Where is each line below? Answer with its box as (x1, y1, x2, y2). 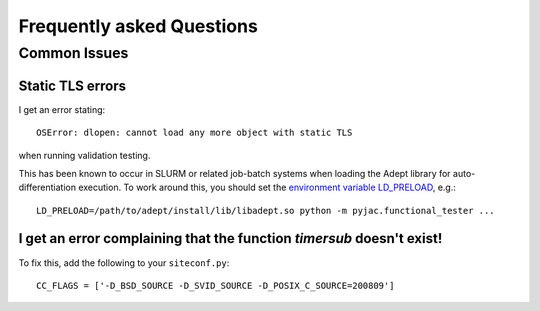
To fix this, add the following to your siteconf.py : (18, 256, 230, 269)
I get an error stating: (18, 103, 106, 115)
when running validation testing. (18, 149, 151, 161)
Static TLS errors (18, 77, 127, 94)
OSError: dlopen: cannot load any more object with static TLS (36, 127, 353, 139)
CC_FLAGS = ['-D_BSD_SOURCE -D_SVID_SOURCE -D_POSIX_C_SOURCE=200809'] (36, 280, 395, 291)
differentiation (18, 181, 77, 194)
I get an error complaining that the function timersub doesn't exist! (18, 230, 443, 247)
